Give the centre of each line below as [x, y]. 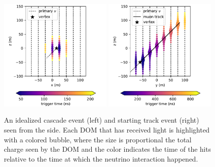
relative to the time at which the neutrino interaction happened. [101, 158]
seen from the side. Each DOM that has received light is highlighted [107, 129]
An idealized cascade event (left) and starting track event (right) [102, 120]
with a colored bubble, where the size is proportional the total [98, 139]
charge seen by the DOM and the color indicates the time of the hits [107, 149]
